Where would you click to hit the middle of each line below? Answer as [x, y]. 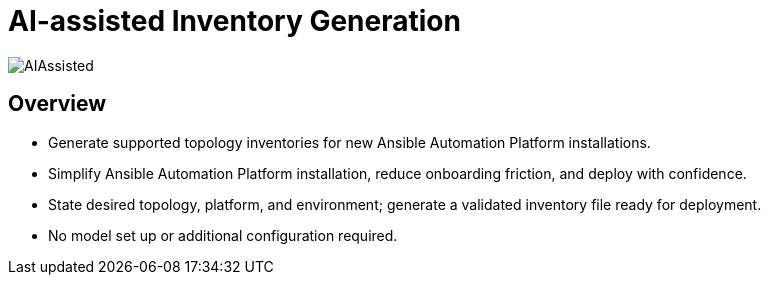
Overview [57, 104]
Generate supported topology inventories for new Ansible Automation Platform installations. [349, 142]
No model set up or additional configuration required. [223, 235]
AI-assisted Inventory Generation [234, 21]
